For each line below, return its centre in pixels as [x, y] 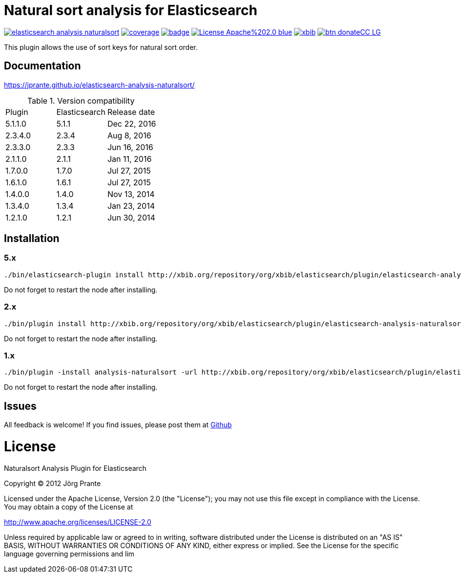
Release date [131, 112]
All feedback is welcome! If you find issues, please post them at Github [118, 425]
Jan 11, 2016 [129, 159]
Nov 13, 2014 [131, 194]
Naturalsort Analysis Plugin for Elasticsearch [75, 468]
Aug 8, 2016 [129, 135]
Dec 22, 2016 [132, 123]
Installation [32, 239]
